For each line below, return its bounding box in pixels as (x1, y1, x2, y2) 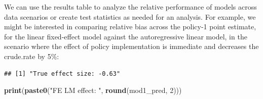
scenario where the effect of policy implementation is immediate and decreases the (4, 41, 259, 52)
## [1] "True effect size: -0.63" (4, 70, 121, 77)
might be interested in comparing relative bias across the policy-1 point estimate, (4, 21, 256, 32)
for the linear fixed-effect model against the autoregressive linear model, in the (4, 31, 247, 41)
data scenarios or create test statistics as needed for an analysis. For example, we (4, 11, 256, 22)
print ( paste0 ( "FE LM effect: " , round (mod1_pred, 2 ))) (4, 85, 182, 95)
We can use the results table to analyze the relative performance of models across (4, 2, 257, 12)
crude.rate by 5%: (4, 51, 59, 61)
